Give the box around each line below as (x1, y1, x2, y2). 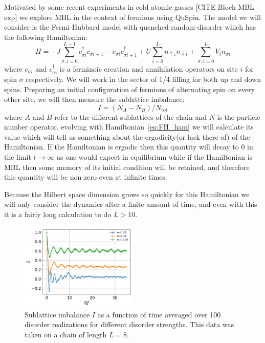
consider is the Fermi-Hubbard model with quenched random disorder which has (4, 22, 256, 32)
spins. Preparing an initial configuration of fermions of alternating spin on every (4, 83, 255, 94)
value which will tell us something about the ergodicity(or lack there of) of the (4, 131, 250, 142)
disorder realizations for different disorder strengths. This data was (25, 319, 234, 330)
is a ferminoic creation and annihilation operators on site (59, 63, 238, 74)
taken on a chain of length (25, 329, 107, 339)
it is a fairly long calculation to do (4, 209, 112, 220)
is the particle (217, 111, 260, 122)
